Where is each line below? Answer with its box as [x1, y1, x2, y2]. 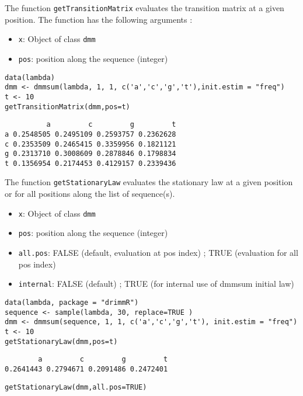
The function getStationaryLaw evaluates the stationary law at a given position [5, 176, 293, 188]
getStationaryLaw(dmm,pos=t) [5, 337, 118, 346]
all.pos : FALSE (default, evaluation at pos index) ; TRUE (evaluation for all [18, 246, 298, 259]
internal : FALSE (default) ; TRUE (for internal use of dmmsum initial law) [18, 277, 294, 290]
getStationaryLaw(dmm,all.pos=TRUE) [5, 383, 147, 391]
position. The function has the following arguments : [5, 13, 193, 25]
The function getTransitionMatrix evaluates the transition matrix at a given [5, 2, 284, 13]
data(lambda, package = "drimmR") [5, 298, 139, 307]
